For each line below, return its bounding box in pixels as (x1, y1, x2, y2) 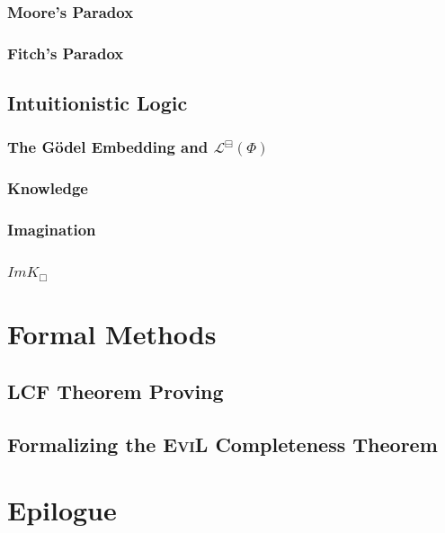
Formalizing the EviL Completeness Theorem (7, 430, 438, 457)
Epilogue (7, 492, 117, 529)
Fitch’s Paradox (7, 41, 124, 64)
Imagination (7, 218, 96, 241)
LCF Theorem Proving (7, 377, 224, 404)
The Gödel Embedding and (7, 136, 209, 158)
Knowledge (7, 177, 88, 200)
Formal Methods (7, 315, 217, 352)
